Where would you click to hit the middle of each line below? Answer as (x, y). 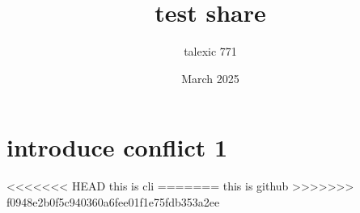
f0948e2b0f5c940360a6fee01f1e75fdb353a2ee (113, 201)
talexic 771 (210, 51)
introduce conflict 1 (117, 147)
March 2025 (210, 78)
